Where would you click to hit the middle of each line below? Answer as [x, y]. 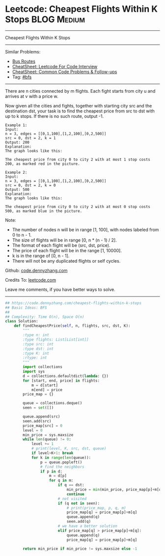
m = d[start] [44, 385]
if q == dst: [71, 485]
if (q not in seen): [79, 503]
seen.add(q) [79, 522]
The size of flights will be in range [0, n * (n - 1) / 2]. [64, 240]
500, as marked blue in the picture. [44, 211]
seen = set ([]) [38, 408]
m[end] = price [47, 390]
